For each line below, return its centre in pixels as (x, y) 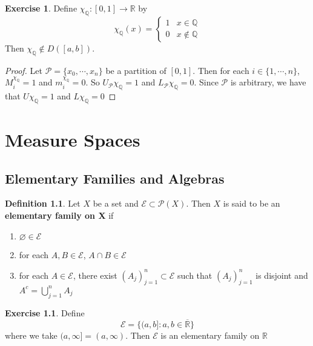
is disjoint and (282, 275)
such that (195, 275)
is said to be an (252, 203)
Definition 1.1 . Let (43, 203)
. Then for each (221, 70)
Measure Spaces (73, 139)
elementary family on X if (59, 215)
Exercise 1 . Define (41, 8)
